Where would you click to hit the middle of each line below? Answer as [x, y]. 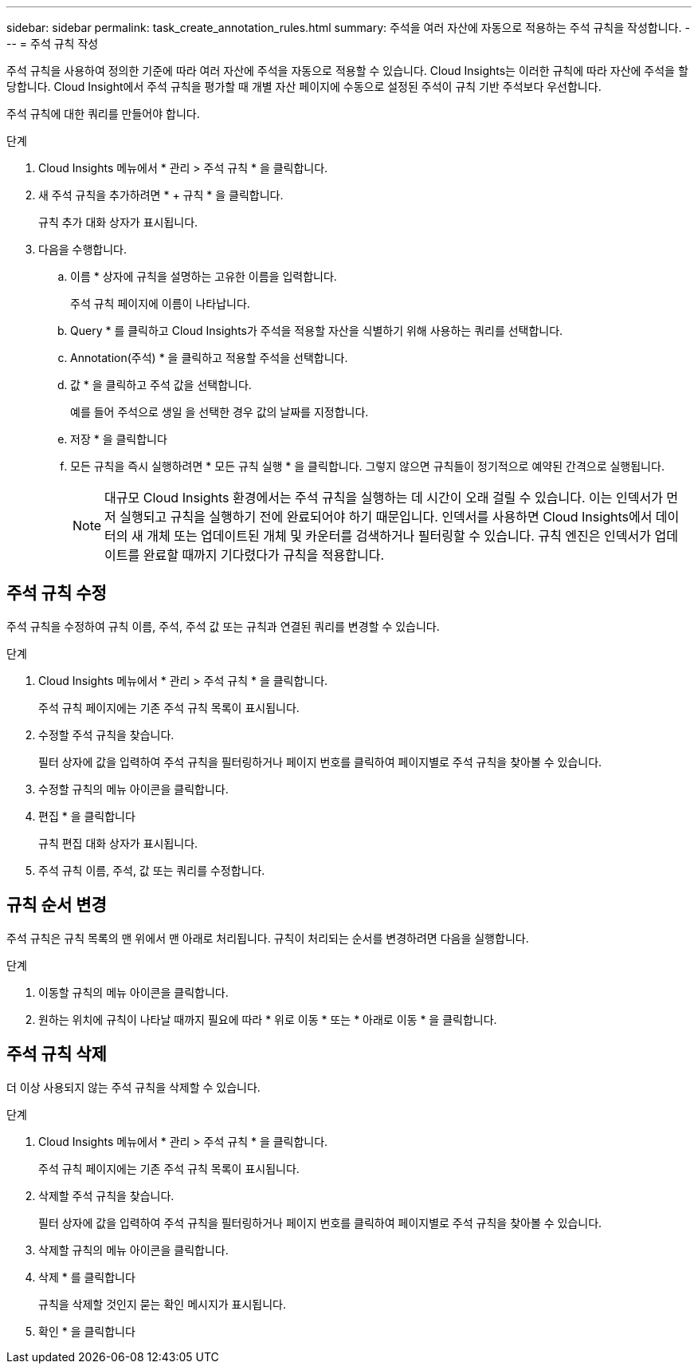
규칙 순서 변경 [57, 905]
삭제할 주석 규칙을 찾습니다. [106, 1195]
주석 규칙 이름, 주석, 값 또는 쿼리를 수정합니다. [152, 870]
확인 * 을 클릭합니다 [87, 1331]
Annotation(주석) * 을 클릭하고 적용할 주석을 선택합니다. [209, 358]
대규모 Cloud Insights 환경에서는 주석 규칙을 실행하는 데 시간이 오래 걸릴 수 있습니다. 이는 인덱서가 [384, 498]
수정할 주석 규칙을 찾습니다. [106, 734]
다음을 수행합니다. [83, 249]
